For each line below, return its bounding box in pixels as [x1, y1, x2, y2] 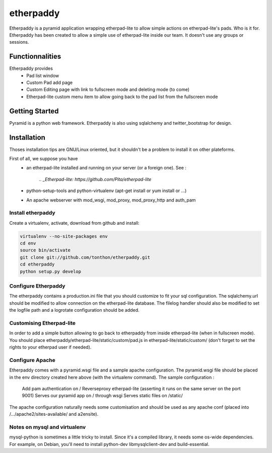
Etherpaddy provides [9, 65, 53, 71]
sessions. [9, 39, 29, 45]
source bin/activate [20, 247, 71, 253]
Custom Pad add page [26, 79, 73, 85]
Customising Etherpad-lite [9, 319, 76, 326]
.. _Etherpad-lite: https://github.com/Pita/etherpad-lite [39, 176, 152, 182]
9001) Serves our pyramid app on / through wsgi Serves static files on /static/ [22, 393, 183, 399]
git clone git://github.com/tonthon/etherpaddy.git [20, 254, 151, 260]
